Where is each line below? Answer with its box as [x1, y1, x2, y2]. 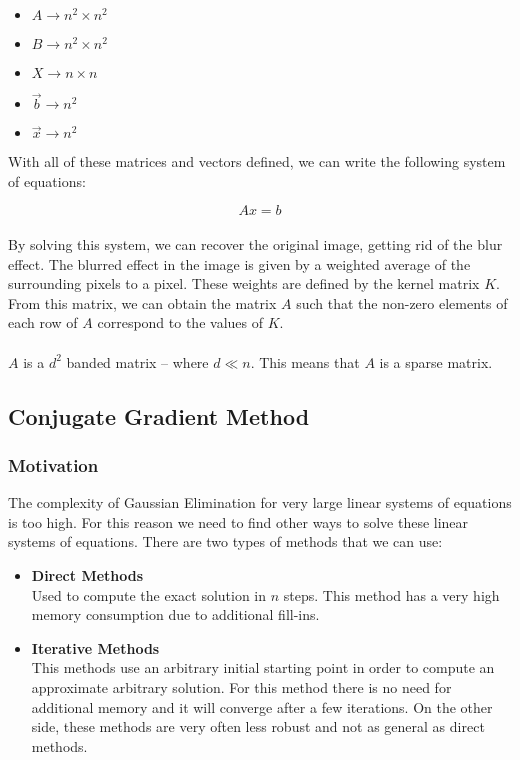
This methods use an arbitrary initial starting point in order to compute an [31, 657, 495, 678]
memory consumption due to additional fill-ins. [31, 604, 320, 625]
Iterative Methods [31, 637, 160, 658]
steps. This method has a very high [283, 584, 500, 605]
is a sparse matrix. [379, 351, 493, 372]
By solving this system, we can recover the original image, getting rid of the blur [8, 234, 503, 254]
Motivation [8, 452, 99, 477]
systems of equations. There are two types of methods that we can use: [8, 531, 443, 552]
